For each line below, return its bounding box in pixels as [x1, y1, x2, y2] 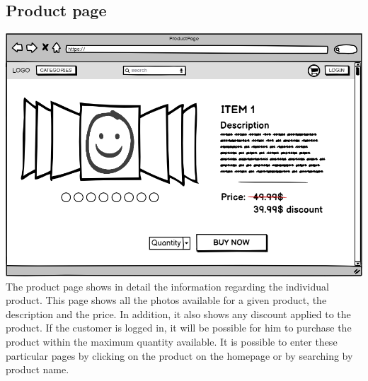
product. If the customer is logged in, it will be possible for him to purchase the [6, 320, 352, 335]
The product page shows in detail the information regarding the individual [6, 279, 329, 293]
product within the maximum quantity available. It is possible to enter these [6, 334, 338, 349]
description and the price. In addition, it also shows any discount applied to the [6, 306, 351, 321]
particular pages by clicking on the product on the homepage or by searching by [6, 348, 353, 363]
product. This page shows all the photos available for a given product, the [6, 293, 327, 307]
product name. [6, 362, 69, 377]
